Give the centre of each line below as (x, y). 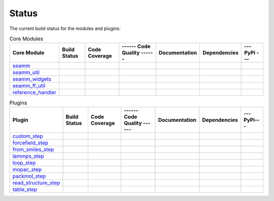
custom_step (28, 136)
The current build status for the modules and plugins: (65, 28)
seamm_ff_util (29, 86)
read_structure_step (36, 183)
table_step (25, 189)
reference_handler (35, 92)
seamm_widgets (32, 79)
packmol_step (29, 176)
